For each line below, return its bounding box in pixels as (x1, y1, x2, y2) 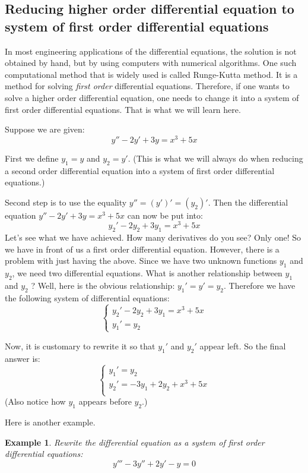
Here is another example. (5, 416, 96, 428)
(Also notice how (5, 395, 66, 408)
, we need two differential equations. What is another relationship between (12, 267, 282, 279)
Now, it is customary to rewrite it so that (5, 339, 155, 352)
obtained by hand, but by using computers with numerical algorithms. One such (5, 56, 297, 69)
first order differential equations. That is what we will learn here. (5, 103, 241, 115)
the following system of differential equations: (5, 291, 170, 304)
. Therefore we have (223, 279, 296, 292)
